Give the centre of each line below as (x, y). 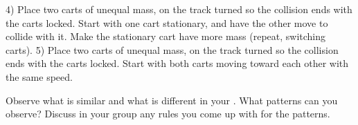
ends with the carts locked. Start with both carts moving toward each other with (177, 63)
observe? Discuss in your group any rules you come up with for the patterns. (168, 114)
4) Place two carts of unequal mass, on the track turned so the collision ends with (179, 9)
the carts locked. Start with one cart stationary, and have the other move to (167, 22)
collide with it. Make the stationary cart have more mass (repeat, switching (166, 36)
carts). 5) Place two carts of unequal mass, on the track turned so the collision (172, 49)
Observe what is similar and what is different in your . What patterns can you (172, 100)
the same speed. (39, 76)
